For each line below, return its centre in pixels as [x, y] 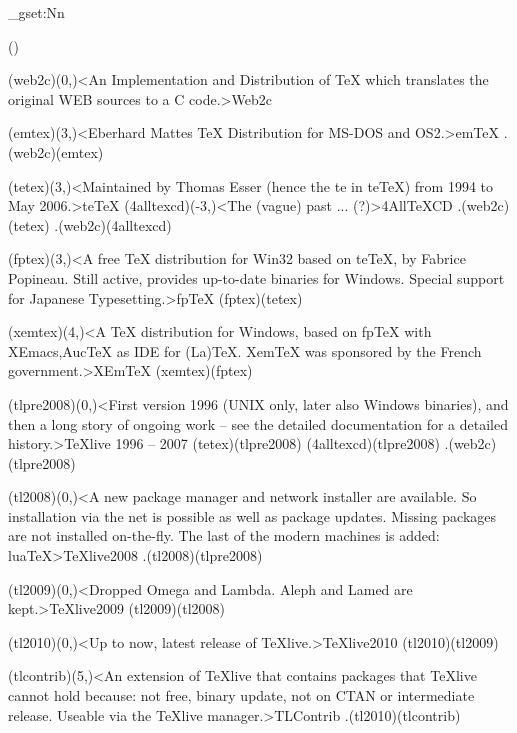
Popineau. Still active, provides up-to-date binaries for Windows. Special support [256, 277]
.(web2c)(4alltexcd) [113, 224]
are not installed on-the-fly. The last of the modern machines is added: [224, 535]
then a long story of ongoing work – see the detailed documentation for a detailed [258, 423]
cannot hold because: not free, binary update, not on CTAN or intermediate [241, 695]
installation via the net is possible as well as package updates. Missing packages [252, 515]
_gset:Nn [36, 12]
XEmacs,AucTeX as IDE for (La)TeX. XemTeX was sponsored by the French [245, 350]
